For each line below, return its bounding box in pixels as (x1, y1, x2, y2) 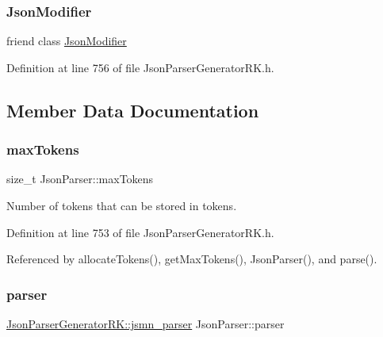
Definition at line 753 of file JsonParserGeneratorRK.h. (6, 224, 274, 240)
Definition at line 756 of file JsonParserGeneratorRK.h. (6, 59, 274, 75)
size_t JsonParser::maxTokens (6, 170, 154, 187)
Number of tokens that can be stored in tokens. (6, 197, 237, 213)
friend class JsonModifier (6, 33, 127, 49)
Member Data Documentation (6, 98, 259, 122)
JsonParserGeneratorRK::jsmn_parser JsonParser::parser (6, 316, 285, 331)
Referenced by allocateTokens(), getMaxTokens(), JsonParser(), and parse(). (6, 251, 377, 267)
